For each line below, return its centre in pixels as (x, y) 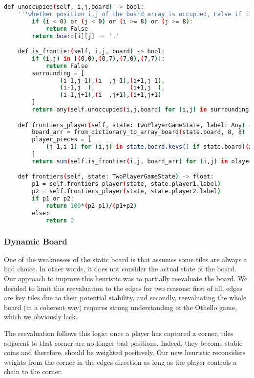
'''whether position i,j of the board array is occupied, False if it (135, 14)
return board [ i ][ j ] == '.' (76, 36)
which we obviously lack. (41, 317)
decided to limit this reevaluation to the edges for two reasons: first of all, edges (123, 288)
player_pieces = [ (62, 140)
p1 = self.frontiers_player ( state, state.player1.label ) (126, 184)
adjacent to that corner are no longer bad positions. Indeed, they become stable (123, 343)
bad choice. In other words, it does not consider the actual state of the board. (120, 269)
